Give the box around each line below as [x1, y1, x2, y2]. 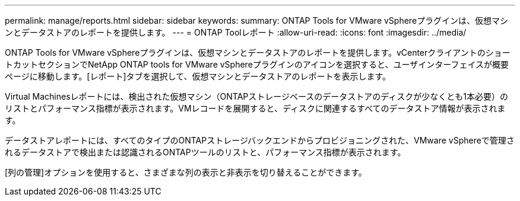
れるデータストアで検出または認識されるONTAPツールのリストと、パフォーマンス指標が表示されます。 [5, 147, 406, 157]
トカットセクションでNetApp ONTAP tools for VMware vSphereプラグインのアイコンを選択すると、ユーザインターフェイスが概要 [5, 59, 509, 69]
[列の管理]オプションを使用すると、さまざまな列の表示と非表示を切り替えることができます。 [5, 167, 367, 177]
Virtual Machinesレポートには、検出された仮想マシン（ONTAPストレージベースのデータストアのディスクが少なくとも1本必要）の [5, 91, 509, 101]
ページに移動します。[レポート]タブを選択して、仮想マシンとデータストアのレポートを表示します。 [5, 71, 391, 81]
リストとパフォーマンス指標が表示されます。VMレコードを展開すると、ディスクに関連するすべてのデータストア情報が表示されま [5, 103, 506, 113]
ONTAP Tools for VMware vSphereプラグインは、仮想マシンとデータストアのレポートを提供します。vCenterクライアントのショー [5, 47, 511, 58]
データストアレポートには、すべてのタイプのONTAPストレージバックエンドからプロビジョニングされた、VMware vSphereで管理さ [5, 135, 515, 145]
